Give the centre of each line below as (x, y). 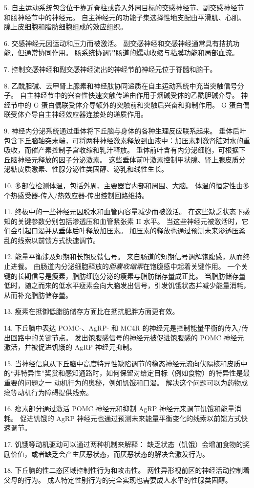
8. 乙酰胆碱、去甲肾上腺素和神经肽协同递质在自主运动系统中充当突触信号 (121, 85)
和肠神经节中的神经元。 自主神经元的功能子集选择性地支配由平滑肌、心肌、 (125, 17)
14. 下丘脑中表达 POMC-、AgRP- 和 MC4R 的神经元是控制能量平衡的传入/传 (126, 328)
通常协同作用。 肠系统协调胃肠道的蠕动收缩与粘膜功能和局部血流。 (131, 53)
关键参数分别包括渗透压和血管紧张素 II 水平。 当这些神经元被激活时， (129, 221)
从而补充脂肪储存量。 (38, 295)
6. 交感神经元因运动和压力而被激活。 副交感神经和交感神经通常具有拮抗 (118, 43)
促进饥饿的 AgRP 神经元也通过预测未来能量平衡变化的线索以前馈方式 (130, 418)
